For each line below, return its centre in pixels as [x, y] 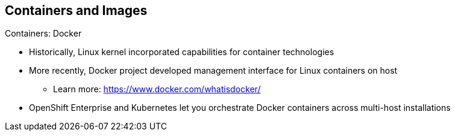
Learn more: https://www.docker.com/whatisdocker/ [157, 89]
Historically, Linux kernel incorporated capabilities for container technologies [182, 52]
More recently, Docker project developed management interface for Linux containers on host [213, 71]
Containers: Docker [43, 34]
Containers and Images [76, 10]
